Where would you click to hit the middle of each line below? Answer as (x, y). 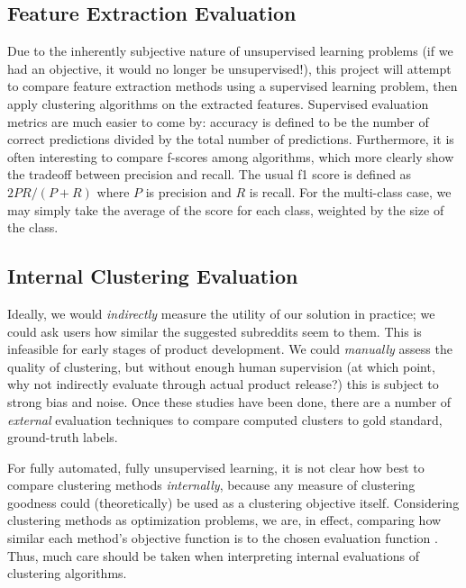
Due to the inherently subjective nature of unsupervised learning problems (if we (230, 51)
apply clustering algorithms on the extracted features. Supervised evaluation (218, 103)
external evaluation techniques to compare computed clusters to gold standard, (225, 419)
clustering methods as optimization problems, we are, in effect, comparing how (224, 520)
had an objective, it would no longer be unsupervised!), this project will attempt (229, 68)
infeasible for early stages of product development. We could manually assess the (230, 349)
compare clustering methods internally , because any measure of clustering (211, 485)
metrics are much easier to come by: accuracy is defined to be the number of (218, 121)
